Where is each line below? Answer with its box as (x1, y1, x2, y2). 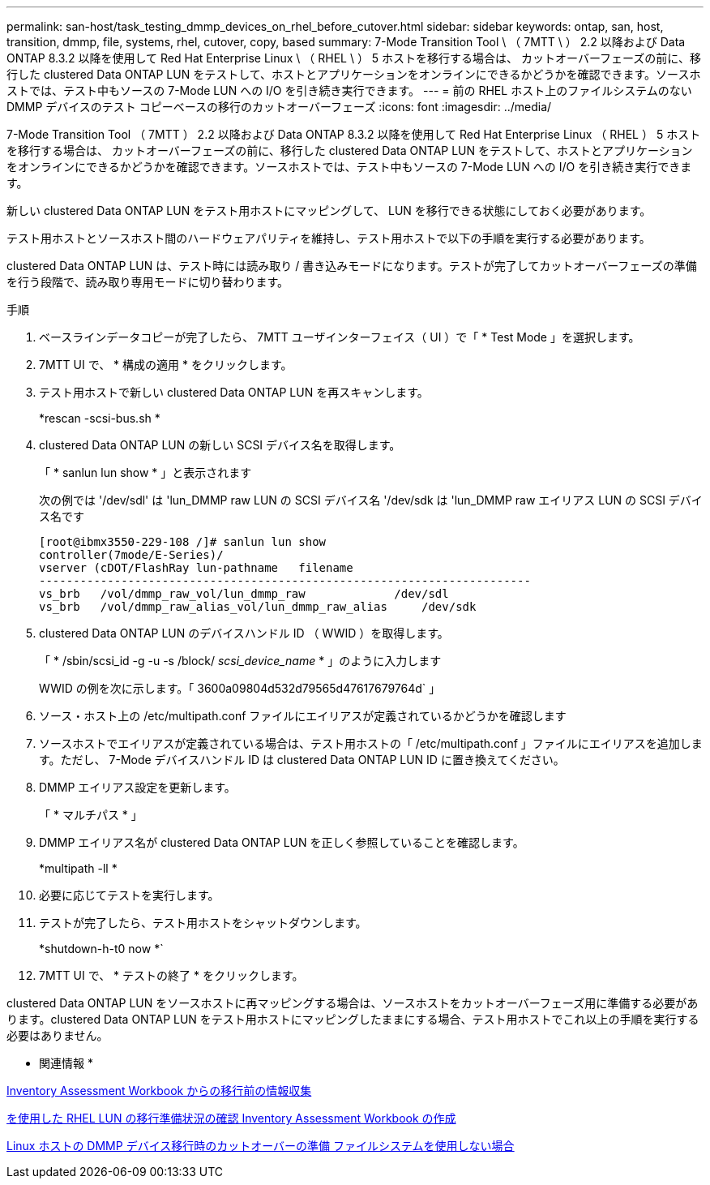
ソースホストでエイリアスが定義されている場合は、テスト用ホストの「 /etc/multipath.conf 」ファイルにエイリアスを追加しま (39, 736, 703, 750)
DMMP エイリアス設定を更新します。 (39, 780, 236, 794)
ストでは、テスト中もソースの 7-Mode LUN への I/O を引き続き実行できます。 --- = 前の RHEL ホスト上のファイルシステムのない (6, 84, 692, 97)
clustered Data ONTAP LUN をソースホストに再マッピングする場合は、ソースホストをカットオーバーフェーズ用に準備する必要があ (6, 996, 699, 1010)
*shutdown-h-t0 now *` (39, 942, 164, 955)
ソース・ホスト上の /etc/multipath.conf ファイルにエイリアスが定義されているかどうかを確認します (39, 709, 567, 723)
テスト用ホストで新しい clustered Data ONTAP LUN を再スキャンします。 (39, 385, 429, 399)
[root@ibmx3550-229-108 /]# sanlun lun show (39, 535, 327, 548)
